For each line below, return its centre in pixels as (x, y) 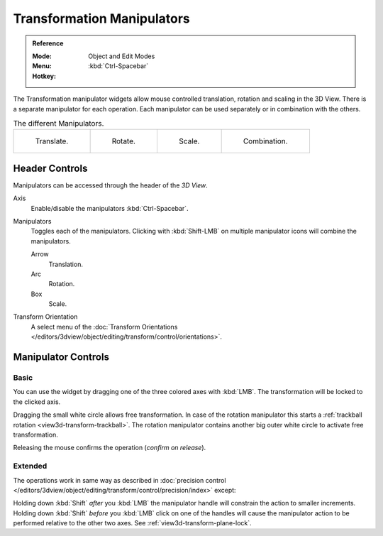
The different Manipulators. (59, 124)
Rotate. (124, 141)
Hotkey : (44, 76)
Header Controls (50, 168)
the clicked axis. (37, 402)
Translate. (52, 141)
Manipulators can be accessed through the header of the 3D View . (111, 185)
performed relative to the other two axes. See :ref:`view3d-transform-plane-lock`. (132, 523)
